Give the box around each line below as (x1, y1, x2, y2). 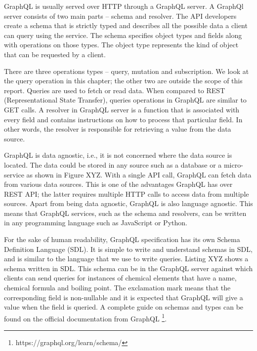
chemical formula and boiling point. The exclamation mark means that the (4, 282, 231, 293)
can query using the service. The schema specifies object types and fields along (4, 30, 242, 40)
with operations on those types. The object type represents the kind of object (4, 39, 239, 50)
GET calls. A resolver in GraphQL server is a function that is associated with (4, 104, 240, 114)
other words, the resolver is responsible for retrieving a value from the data (4, 124, 231, 134)
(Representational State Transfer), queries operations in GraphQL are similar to (4, 95, 247, 105)
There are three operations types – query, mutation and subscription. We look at (4, 66, 249, 76)
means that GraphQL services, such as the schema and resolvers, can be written (4, 208, 247, 218)
